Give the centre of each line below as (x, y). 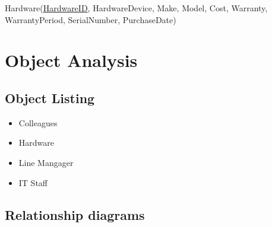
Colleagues (38, 122)
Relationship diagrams (75, 214)
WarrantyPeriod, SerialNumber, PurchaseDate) (91, 19)
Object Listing (50, 97)
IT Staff (33, 182)
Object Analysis (71, 60)
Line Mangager (46, 162)
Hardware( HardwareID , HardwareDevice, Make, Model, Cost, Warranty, (136, 8)
